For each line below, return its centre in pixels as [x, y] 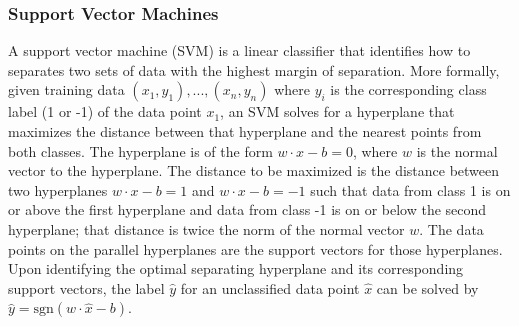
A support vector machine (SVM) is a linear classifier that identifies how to [239, 50]
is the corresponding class [408, 89]
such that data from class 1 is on [410, 189]
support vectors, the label [86, 287]
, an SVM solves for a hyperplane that [337, 111]
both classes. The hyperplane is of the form [140, 150]
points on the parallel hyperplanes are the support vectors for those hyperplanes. [255, 248]
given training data [66, 89]
